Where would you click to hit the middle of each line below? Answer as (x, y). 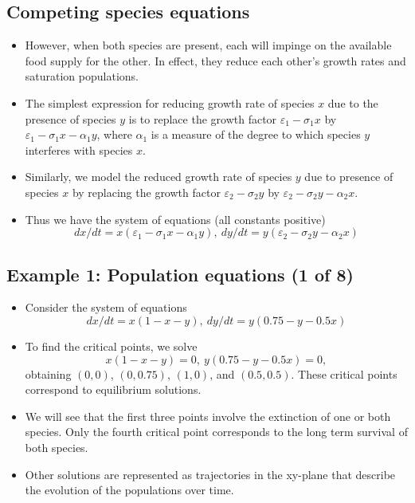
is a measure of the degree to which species (256, 134)
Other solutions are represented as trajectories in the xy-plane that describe (210, 474)
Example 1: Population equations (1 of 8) (180, 274)
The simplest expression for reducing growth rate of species (170, 102)
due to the (353, 102)
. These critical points (344, 373)
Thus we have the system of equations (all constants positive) (175, 219)
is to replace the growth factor (203, 118)
